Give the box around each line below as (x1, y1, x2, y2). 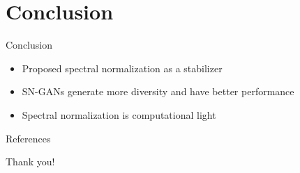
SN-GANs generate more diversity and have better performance (22, 84, 294, 99)
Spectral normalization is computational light (22, 107, 216, 122)
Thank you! (6, 154, 55, 169)
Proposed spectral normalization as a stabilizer (22, 60, 223, 75)
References (6, 131, 51, 145)
